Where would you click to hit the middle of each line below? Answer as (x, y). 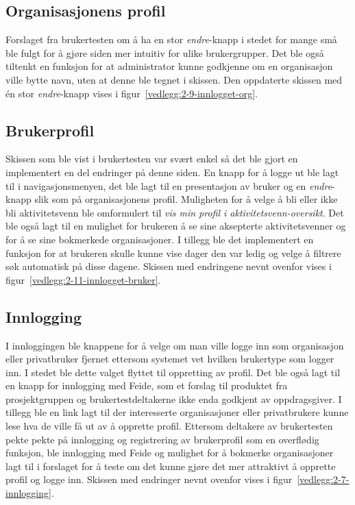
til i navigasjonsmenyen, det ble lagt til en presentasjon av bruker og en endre (169, 185)
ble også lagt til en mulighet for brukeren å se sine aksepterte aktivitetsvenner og (176, 226)
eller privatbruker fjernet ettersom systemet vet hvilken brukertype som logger (170, 359)
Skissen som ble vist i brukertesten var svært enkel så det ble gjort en (152, 159)
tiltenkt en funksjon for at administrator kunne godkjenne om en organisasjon (169, 66)
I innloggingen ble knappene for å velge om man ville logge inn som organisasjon (175, 345)
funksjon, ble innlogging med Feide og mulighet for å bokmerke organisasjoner (170, 453)
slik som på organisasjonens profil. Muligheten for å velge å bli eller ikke (186, 199)
